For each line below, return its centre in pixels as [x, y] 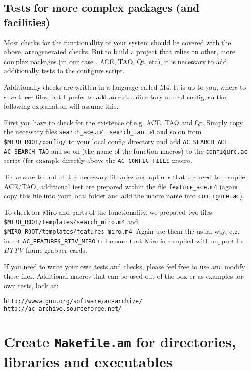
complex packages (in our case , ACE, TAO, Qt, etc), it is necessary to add [116, 61]
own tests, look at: [31, 285]
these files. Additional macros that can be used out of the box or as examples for [124, 276]
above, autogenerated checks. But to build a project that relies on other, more [120, 52]
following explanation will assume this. [61, 106]
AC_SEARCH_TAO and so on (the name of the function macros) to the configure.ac [126, 151]
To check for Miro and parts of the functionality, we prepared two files [108, 212]
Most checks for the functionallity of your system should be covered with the [118, 42]
